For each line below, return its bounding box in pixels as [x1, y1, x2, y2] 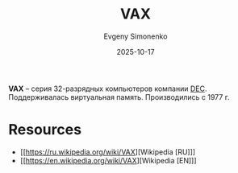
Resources [8, 121, 82, 139]
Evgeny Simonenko [103, 31, 168, 41]
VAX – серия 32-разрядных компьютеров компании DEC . [8, 84, 207, 93]
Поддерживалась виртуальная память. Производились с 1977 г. [8, 92, 230, 101]
